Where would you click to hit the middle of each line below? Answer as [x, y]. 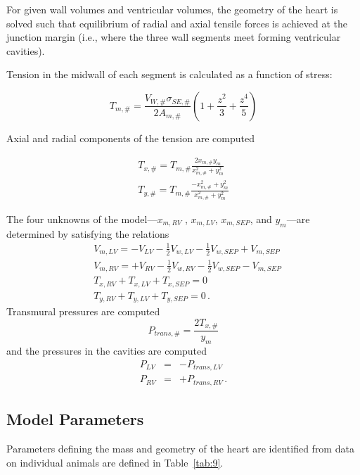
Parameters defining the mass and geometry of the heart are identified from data [180, 448]
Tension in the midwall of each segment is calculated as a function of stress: [169, 74]
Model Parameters [75, 419]
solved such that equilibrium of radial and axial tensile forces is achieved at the [177, 23]
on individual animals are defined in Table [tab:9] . [115, 462]
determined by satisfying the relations [88, 233]
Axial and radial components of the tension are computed [130, 138]
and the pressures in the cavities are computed [107, 351]
